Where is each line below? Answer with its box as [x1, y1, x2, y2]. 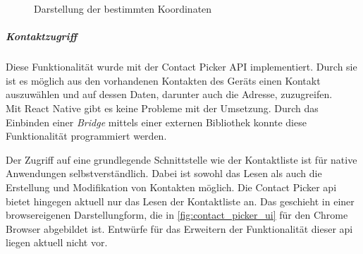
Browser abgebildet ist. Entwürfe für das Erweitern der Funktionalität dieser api [6, 221, 353, 236]
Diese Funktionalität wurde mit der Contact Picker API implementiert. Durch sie [6, 59, 357, 74]
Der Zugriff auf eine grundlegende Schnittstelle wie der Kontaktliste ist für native [6, 152, 357, 167]
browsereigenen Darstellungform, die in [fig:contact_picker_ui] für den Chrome [6, 207, 348, 222]
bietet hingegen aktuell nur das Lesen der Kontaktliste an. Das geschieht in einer [6, 193, 355, 208]
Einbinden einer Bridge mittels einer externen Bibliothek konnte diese [6, 114, 307, 129]
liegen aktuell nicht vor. [6, 235, 108, 250]
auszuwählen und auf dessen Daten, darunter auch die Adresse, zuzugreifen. [6, 87, 333, 102]
